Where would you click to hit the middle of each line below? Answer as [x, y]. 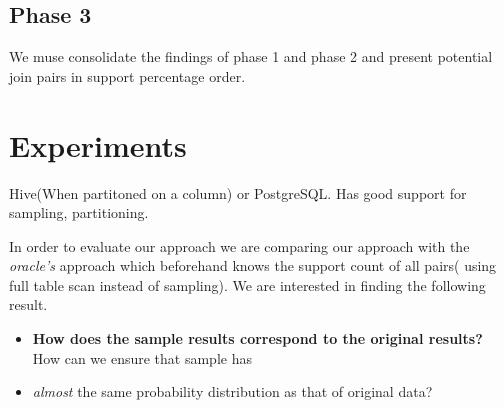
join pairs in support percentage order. [127, 75]
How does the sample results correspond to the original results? [257, 338]
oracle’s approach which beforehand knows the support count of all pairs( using [253, 265]
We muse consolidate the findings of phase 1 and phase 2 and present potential [251, 56]
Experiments [98, 144]
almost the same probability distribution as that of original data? [232, 391]
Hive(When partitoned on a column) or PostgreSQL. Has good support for [238, 192]
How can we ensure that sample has [142, 357]
